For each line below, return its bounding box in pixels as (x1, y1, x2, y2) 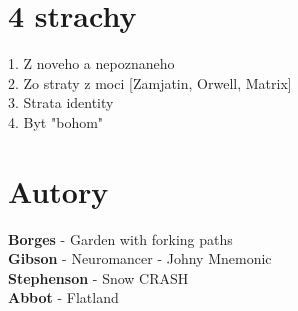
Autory (8, 170, 109, 211)
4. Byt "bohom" (8, 111, 104, 132)
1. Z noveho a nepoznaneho (8, 53, 175, 74)
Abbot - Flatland (8, 287, 119, 308)
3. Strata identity (8, 92, 114, 113)
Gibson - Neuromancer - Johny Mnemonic (8, 248, 272, 269)
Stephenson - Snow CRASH (8, 267, 189, 288)
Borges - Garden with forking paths (8, 228, 233, 249)
